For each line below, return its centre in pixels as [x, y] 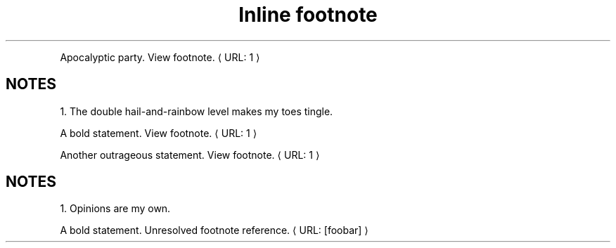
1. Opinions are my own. [115, 209]
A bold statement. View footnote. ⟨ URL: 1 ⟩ [159, 133]
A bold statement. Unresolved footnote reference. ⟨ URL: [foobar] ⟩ [214, 230]
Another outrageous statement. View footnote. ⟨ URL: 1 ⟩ [190, 155]
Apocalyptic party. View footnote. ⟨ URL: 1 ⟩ [160, 57]
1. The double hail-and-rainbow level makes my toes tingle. [197, 111]
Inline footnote [308, 15]
